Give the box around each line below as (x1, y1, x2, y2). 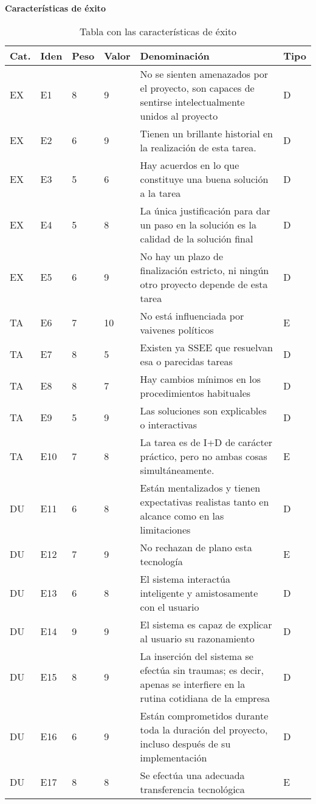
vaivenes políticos (140, 322, 214, 337)
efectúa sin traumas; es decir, (140, 662, 264, 677)
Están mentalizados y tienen (140, 480, 261, 495)
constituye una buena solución (140, 171, 269, 186)
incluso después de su (140, 736, 231, 751)
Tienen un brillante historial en (140, 126, 273, 140)
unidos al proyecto (140, 108, 218, 123)
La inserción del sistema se (140, 648, 253, 663)
